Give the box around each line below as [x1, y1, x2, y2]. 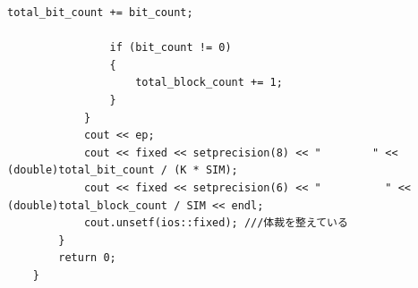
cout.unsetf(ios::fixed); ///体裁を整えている [83, 216, 348, 230]
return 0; [58, 251, 116, 265]
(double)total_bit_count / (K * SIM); [7, 164, 238, 177]
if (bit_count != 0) [109, 41, 232, 55]
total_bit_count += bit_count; [7, 6, 193, 19]
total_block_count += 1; [135, 76, 283, 89]
